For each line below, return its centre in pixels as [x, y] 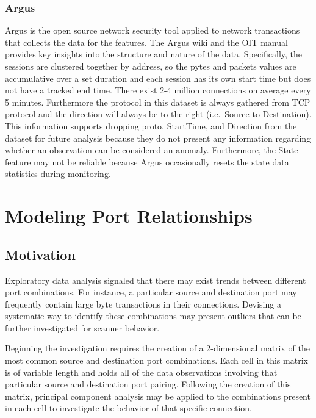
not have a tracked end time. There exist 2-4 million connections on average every [158, 90]
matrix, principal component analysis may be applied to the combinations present [158, 396]
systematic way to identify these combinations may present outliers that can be [153, 316]
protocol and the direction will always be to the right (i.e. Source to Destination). [158, 114]
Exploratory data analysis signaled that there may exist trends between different [156, 280]
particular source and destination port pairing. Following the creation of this [148, 384]
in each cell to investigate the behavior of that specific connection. [129, 408]
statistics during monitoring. [58, 174]
